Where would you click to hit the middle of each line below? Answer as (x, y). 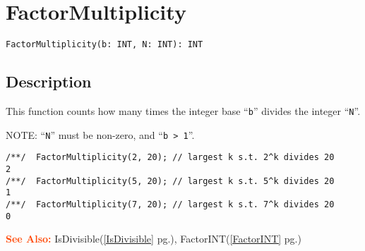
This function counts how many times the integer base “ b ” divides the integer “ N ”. (183, 110)
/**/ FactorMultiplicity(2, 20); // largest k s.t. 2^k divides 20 (170, 158)
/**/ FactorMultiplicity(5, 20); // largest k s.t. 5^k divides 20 (170, 181)
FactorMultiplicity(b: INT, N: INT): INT (104, 45)
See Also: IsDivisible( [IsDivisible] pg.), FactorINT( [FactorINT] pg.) (154, 239)
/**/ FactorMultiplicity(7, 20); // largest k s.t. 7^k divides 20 (170, 204)
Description (49, 81)
